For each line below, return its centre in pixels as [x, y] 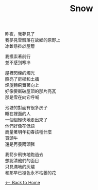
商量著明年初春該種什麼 [28, 132]
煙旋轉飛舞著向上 [22, 85]
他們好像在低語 [20, 126]
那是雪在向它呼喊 [22, 97]
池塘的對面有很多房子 [26, 108]
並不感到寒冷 [18, 63]
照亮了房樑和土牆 [22, 79]
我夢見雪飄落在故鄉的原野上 [33, 40]
